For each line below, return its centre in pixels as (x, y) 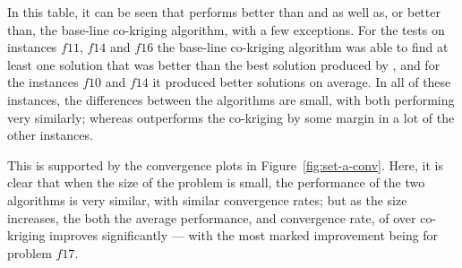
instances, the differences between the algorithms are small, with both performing (231, 99)
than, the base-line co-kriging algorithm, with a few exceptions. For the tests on (226, 29)
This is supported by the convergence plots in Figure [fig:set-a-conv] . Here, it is (225, 164)
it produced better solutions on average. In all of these (302, 82)
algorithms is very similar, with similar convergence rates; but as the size (207, 199)
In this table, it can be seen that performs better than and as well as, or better (224, 12)
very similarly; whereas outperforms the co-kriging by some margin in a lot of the (231, 117)
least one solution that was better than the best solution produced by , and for (224, 64)
